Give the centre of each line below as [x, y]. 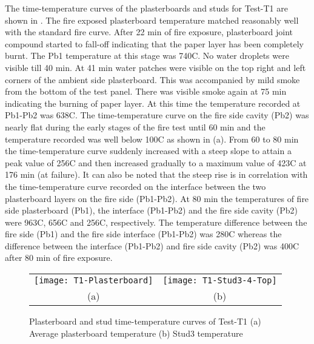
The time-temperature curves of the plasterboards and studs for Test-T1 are [146, 8]
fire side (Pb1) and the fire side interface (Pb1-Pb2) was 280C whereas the [143, 234]
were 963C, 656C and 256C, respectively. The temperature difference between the [156, 222]
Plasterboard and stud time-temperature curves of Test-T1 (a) [145, 321]
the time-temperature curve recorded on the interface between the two [135, 186]
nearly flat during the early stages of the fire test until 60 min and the [135, 126]
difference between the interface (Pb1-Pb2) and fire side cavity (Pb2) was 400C [152, 245]
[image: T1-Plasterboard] [94, 281]
